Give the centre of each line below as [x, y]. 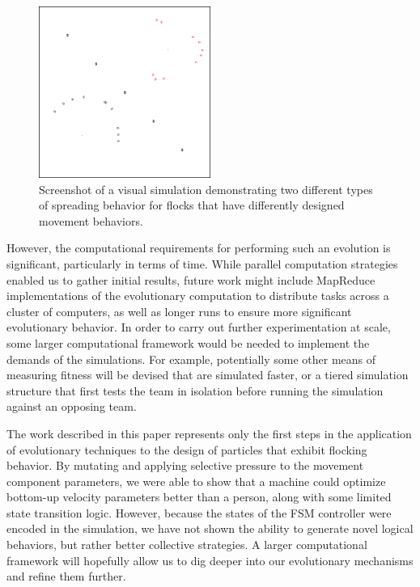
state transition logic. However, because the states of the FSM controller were [199, 512]
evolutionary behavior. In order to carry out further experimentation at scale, [199, 327]
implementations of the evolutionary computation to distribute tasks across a [198, 296]
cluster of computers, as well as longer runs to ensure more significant [179, 311]
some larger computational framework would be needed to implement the [188, 342]
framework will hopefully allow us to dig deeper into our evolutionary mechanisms [210, 560]
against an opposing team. [72, 406]
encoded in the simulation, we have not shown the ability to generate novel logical [210, 528]
